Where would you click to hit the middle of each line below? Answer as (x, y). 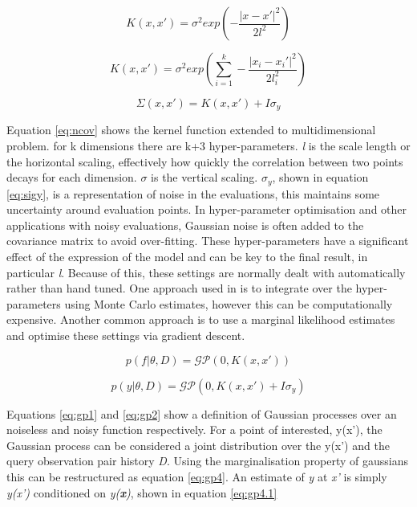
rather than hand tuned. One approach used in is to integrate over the (179, 288)
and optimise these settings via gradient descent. (126, 335)
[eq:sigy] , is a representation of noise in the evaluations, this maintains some (193, 193)
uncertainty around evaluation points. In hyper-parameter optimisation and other (207, 209)
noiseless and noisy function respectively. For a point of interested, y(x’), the (194, 429)
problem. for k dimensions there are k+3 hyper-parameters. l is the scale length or (208, 146)
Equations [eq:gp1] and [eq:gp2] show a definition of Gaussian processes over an (202, 413)
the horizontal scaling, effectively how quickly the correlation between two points (205, 161)
